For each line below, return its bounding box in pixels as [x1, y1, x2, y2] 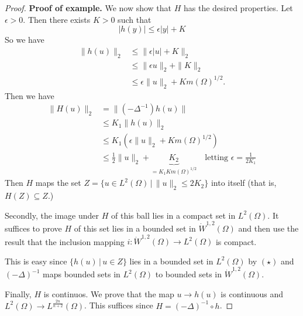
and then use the [238, 222, 299, 234]
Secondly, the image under [5, 209, 99, 221]
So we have [5, 33, 44, 46]
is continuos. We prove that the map [43, 287, 174, 300]
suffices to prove [5, 222, 62, 234]
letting [205, 153, 228, 162]
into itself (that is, [211, 176, 277, 189]
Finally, [5, 287, 32, 300]
